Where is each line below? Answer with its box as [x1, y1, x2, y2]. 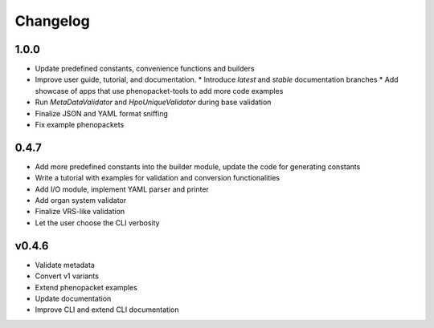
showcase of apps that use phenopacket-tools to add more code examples [35, 86, 284, 95]
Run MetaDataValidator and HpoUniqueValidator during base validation [35, 97, 272, 107]
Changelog [14, 12, 90, 30]
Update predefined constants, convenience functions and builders [35, 64, 255, 74]
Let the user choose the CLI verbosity [35, 217, 160, 228]
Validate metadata [35, 260, 96, 269]
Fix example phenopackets [35, 120, 125, 130]
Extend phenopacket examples [35, 282, 138, 292]
